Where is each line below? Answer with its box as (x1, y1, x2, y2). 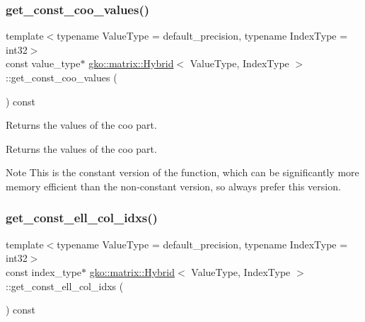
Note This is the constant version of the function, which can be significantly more (6, 165, 359, 180)
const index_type (6, 264, 82, 279)
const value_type (6, 56, 81, 71)
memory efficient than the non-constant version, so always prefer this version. (6, 178, 341, 193)
